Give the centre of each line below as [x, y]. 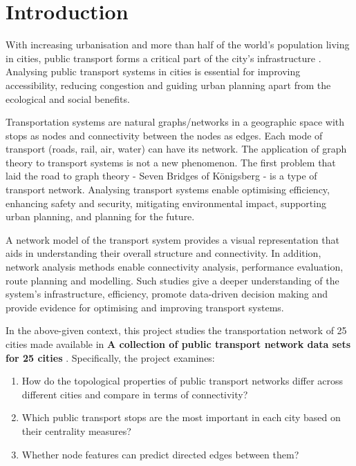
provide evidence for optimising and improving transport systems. [145, 307]
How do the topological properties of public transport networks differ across [182, 381]
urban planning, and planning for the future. [100, 216]
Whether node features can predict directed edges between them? [160, 454]
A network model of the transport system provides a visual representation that [172, 239]
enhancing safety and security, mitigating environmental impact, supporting [166, 203]
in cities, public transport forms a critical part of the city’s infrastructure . [163, 58]
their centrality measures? [76, 430]
